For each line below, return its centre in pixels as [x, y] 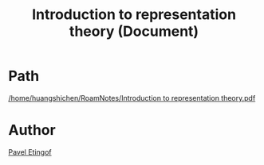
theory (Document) [134, 31]
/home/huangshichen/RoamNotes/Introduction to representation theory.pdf [132, 98]
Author [32, 130]
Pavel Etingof [30, 152]
